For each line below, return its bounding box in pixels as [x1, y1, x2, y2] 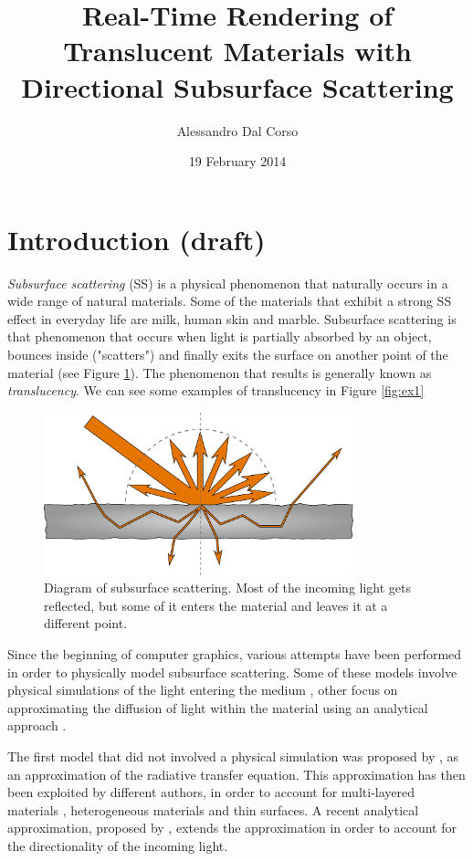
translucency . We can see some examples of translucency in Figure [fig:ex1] [7, 381, 425, 400]
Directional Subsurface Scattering [21, 68, 454, 105]
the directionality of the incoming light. [7, 835, 228, 855]
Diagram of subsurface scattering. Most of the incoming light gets [44, 578, 412, 597]
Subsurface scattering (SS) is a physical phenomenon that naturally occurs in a [7, 273, 448, 292]
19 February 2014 [188, 152, 287, 171]
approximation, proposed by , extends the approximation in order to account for [7, 818, 457, 837]
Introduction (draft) [7, 220, 266, 257]
